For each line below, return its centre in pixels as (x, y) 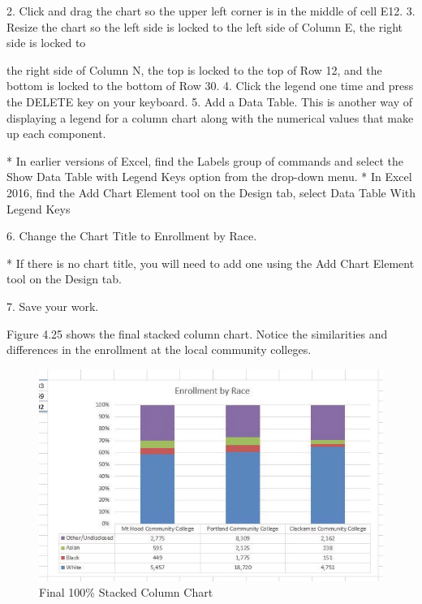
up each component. (56, 134)
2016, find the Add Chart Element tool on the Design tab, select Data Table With (211, 192)
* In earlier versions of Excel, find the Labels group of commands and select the (205, 160)
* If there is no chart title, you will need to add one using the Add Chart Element (211, 263)
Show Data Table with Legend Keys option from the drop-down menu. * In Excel (209, 177)
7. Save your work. (53, 306)
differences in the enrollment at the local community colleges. (159, 349)
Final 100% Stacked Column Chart (126, 592)
